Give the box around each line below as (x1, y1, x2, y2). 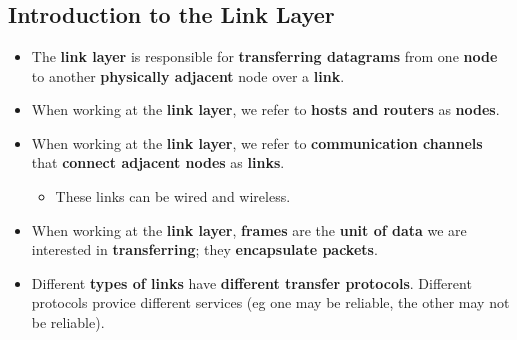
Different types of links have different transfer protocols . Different (31, 272, 472, 293)
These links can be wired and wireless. (55, 185, 291, 206)
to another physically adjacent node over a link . (31, 65, 345, 86)
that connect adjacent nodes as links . (31, 152, 285, 173)
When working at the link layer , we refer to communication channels (31, 132, 483, 153)
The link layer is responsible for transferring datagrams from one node (31, 46, 498, 66)
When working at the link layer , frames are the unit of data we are (31, 219, 467, 240)
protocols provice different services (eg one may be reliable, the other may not (31, 292, 510, 313)
